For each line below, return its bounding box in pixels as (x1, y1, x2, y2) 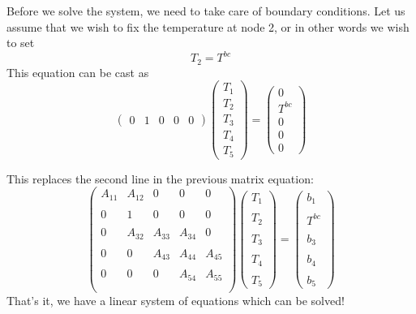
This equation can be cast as (6, 63, 149, 80)
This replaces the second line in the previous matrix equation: (6, 170, 314, 187)
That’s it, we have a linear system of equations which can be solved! (6, 291, 345, 308)
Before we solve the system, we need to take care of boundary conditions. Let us (6, 2, 405, 19)
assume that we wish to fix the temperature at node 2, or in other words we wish (6, 18, 410, 35)
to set (6, 34, 35, 51)
